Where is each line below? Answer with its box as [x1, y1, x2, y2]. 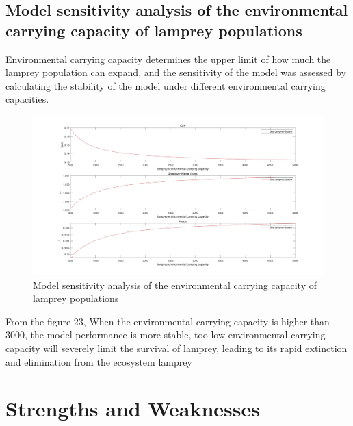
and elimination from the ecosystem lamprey [5, 354, 192, 368]
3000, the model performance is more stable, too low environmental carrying [5, 327, 326, 342]
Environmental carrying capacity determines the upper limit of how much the [5, 51, 331, 66]
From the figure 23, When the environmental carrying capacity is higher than [5, 314, 330, 328]
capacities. [5, 92, 49, 106]
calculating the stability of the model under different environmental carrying [5, 78, 326, 92]
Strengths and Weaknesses [5, 394, 260, 423]
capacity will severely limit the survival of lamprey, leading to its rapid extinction [5, 341, 348, 355]
